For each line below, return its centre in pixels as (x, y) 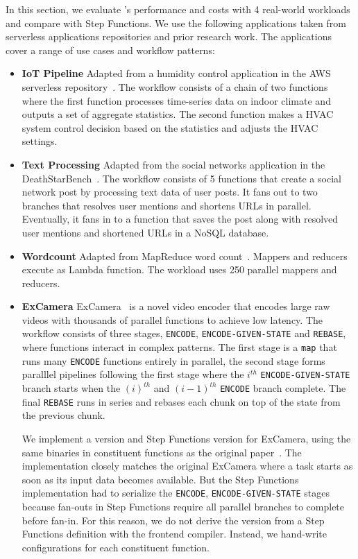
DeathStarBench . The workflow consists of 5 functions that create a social (181, 178)
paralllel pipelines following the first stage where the (133, 374)
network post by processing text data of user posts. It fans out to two (170, 192)
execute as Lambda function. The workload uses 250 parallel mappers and (179, 269)
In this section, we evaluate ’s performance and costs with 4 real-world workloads (178, 9)
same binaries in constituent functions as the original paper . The (162, 452)
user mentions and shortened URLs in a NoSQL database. (145, 232)
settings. (40, 141)
